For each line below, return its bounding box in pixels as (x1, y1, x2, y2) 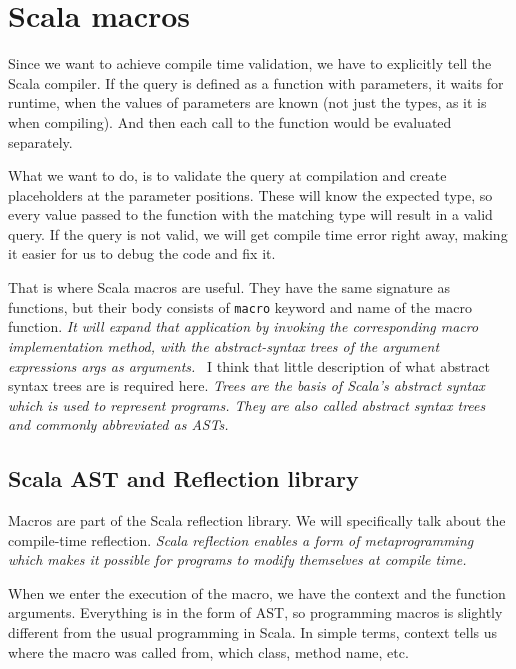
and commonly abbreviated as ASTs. (8, 414, 229, 435)
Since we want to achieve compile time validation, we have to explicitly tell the (8, 53, 492, 74)
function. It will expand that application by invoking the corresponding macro (8, 316, 479, 337)
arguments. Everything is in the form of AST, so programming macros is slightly (8, 602, 503, 623)
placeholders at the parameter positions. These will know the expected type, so (8, 184, 493, 205)
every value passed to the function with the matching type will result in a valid (8, 204, 493, 225)
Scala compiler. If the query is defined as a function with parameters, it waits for (8, 72, 504, 93)
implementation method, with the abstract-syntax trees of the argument (8, 335, 440, 356)
